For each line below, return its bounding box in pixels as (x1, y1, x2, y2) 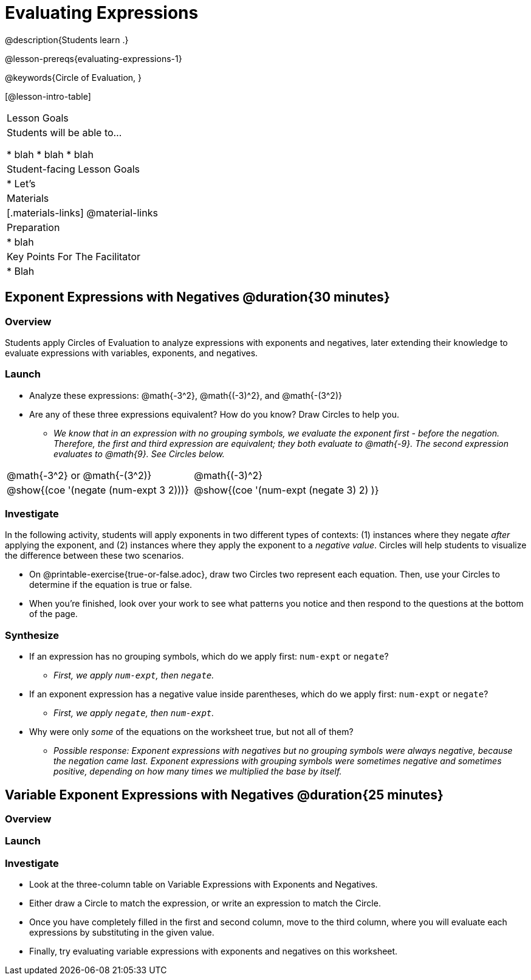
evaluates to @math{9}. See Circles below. (53, 448, 225, 459)
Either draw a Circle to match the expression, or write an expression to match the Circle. (29, 898, 381, 909)
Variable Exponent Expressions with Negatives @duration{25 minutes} (5, 787, 444, 802)
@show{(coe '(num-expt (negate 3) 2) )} (194, 483, 379, 496)
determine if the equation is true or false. (29, 579, 193, 590)
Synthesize (5, 629, 60, 641)
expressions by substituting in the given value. (29, 927, 214, 938)
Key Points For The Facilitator (7, 250, 141, 263)
